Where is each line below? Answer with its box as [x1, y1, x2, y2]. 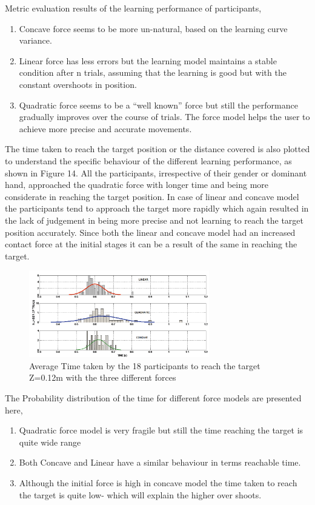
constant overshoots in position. [19, 78, 137, 90]
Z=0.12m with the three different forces [29, 371, 176, 384]
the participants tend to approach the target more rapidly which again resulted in [5, 202, 309, 215]
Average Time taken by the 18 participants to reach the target [29, 359, 260, 372]
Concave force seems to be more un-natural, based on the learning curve [19, 22, 288, 35]
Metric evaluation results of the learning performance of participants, [5, 2, 262, 14]
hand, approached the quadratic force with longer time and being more [5, 178, 269, 191]
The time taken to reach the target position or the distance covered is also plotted [5, 142, 310, 155]
